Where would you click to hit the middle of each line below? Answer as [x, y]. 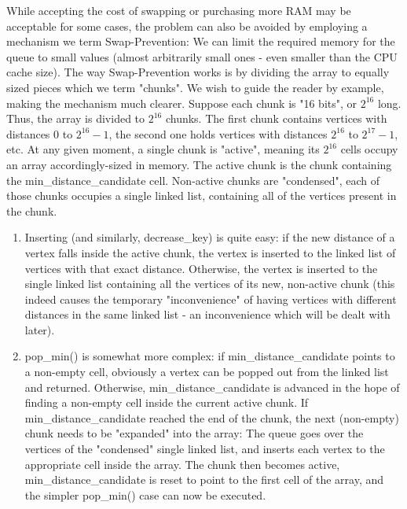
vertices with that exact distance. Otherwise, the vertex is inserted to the [201, 268]
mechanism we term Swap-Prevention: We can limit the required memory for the [201, 41]
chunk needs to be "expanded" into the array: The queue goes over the [194, 433]
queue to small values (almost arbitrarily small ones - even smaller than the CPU [202, 56]
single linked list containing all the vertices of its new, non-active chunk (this [210, 284]
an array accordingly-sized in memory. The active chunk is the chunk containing [199, 164]
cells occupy [369, 149]
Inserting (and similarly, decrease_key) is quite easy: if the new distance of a [210, 237]
